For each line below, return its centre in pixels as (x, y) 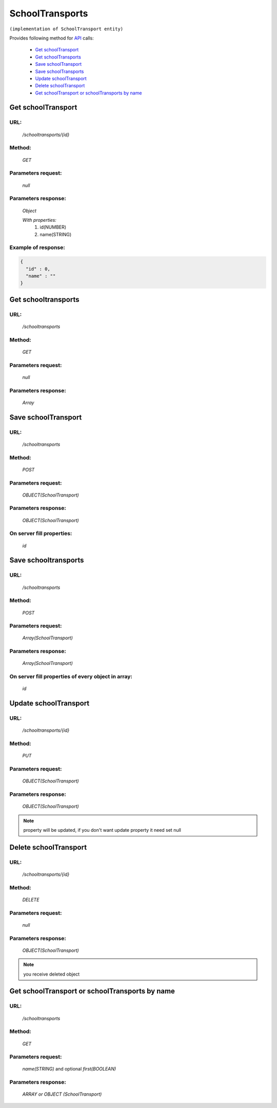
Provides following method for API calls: (52, 38)
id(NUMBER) (53, 227)
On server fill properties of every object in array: (71, 677)
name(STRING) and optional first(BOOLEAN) (69, 1069)
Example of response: (37, 247)
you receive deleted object (52, 974)
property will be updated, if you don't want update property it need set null (102, 830)
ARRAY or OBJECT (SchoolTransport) (62, 1094)
